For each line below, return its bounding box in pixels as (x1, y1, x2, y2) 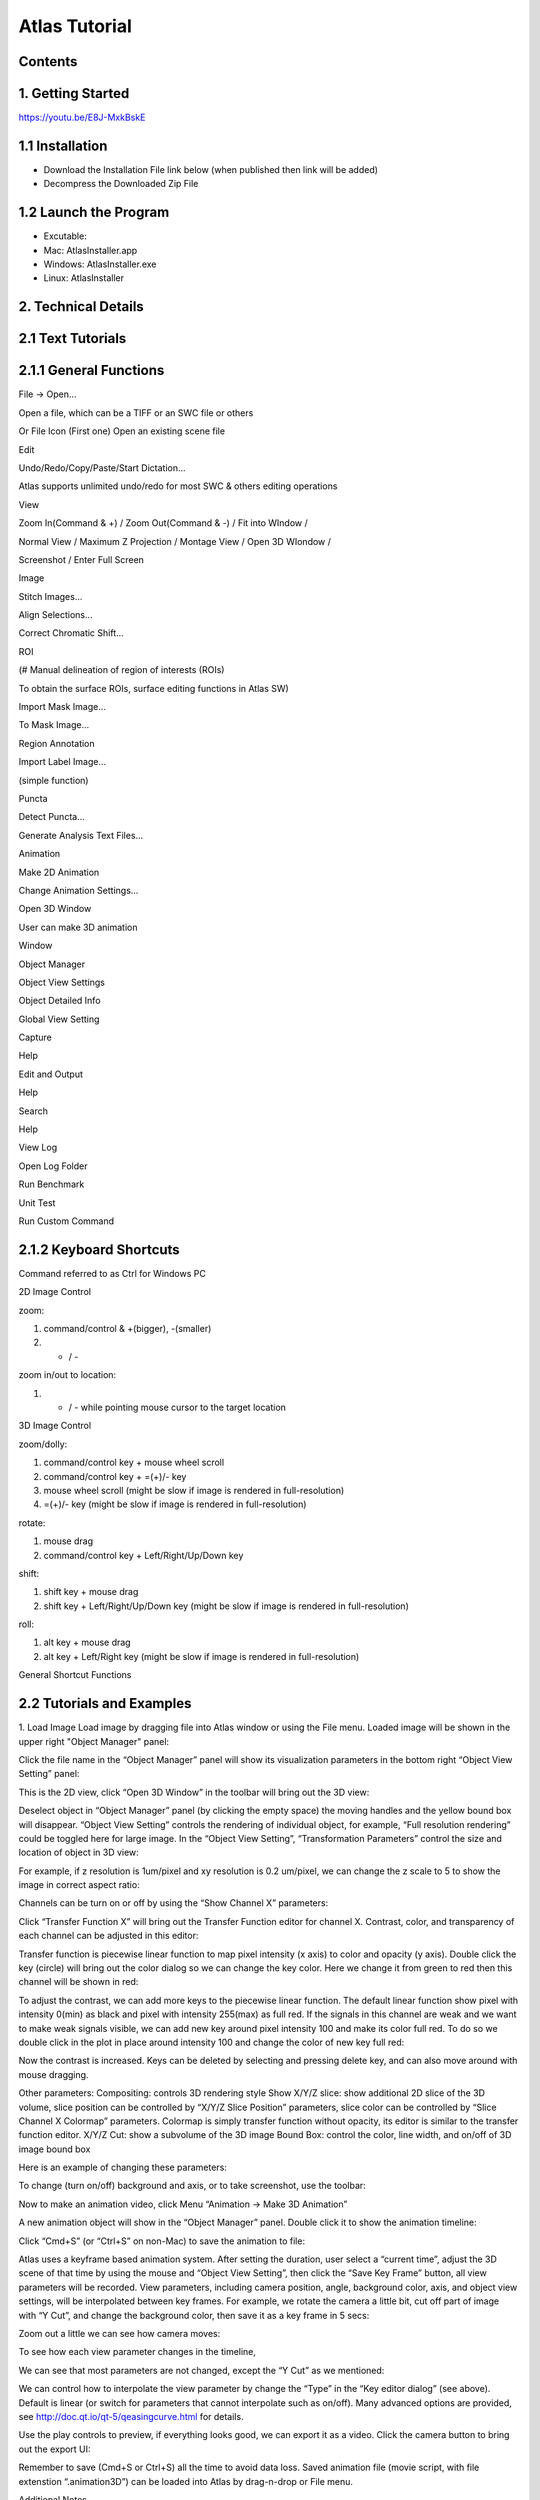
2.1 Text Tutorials (18, 330, 127, 347)
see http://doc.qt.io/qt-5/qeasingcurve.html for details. (18, 2410, 244, 2422)
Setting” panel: (18, 1768, 80, 1780)
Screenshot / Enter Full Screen (18, 553, 145, 565)
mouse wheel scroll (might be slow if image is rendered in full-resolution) (43, 1484, 345, 1496)
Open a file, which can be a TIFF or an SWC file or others (18, 406, 254, 419)
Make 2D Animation (18, 866, 100, 878)
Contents (18, 53, 78, 70)
